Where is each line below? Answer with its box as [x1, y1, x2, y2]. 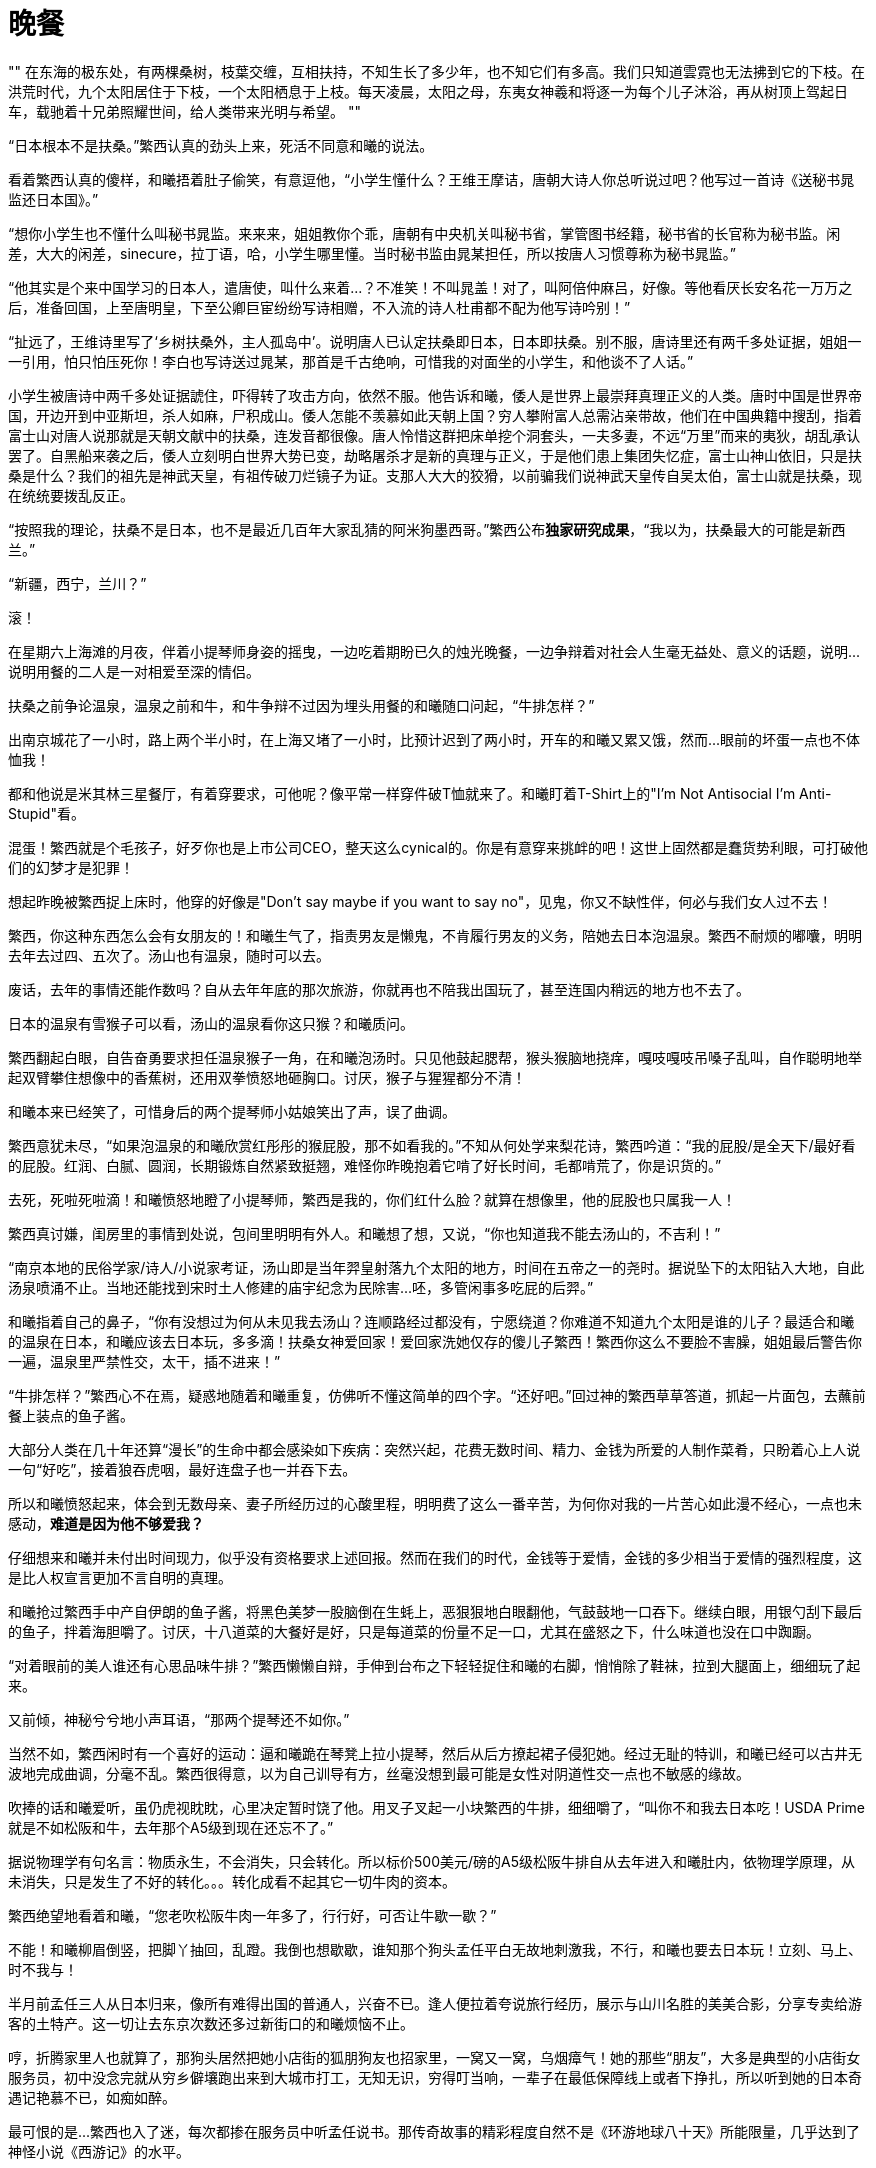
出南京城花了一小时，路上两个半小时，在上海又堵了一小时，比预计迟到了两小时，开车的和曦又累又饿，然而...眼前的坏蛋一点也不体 [8, 730, 861, 748]
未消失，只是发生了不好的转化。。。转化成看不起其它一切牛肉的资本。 [8, 1872, 456, 1890]
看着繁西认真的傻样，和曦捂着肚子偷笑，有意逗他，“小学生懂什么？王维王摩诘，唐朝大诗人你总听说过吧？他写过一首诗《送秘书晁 [8, 170, 855, 188]
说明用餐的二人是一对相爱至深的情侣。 [8, 662, 260, 680]
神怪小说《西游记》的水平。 [8, 2142, 190, 2160]
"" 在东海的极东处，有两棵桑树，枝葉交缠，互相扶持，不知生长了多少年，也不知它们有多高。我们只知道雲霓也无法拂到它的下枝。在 [8, 62, 865, 80]
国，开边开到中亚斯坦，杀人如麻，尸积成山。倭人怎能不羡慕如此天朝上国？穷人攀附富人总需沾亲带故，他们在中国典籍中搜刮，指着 [8, 406, 862, 424]
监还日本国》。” [8, 190, 99, 208]
